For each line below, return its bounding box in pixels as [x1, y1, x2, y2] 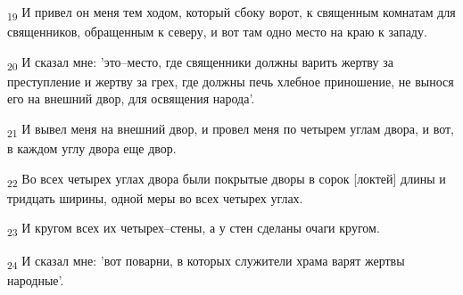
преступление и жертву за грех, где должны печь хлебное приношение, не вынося [7, 71, 454, 90]
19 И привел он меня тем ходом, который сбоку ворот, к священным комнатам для [7, 3, 456, 23]
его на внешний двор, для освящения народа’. [7, 89, 255, 108]
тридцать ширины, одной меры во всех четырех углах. [7, 188, 303, 207]
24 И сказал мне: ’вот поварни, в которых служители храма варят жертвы [7, 250, 405, 272]
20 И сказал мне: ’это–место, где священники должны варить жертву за [7, 52, 393, 73]
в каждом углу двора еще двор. [7, 139, 177, 158]
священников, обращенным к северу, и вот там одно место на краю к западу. [7, 22, 427, 41]
